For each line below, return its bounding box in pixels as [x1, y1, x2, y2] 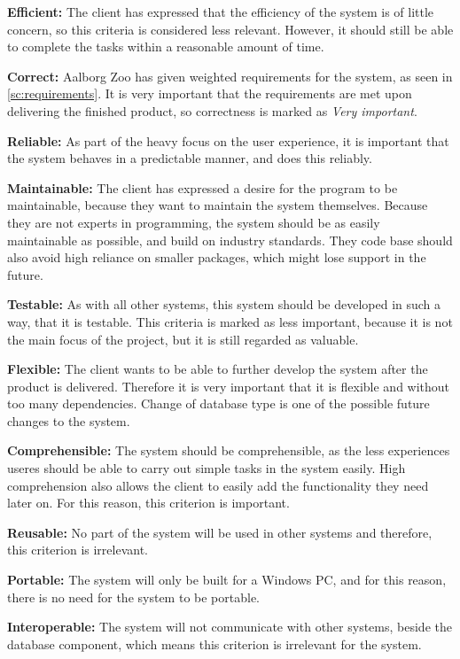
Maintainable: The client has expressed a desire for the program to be [7, 178, 398, 197]
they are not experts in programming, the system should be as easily [7, 213, 380, 231]
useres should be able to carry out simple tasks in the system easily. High [7, 459, 406, 477]
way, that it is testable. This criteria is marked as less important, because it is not [7, 312, 453, 330]
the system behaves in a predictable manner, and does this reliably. [7, 149, 372, 167]
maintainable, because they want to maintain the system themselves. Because [7, 196, 428, 214]
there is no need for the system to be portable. [7, 587, 260, 606]
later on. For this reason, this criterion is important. [7, 493, 290, 512]
